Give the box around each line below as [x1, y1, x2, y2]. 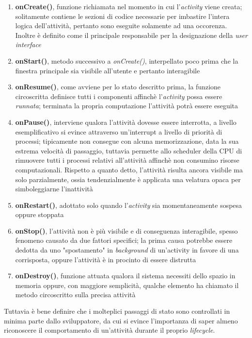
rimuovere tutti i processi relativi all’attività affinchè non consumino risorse [15, 155, 239, 165]
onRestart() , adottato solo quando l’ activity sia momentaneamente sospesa [15, 200, 242, 210]
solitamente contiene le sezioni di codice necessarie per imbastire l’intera [15, 11, 230, 21]
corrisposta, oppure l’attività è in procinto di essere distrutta [15, 254, 196, 264]
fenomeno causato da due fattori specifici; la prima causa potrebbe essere [15, 235, 233, 245]
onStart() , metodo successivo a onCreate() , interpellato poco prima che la [15, 55, 238, 66]
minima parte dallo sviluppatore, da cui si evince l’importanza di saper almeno [4, 315, 238, 325]
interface [15, 39, 41, 50]
